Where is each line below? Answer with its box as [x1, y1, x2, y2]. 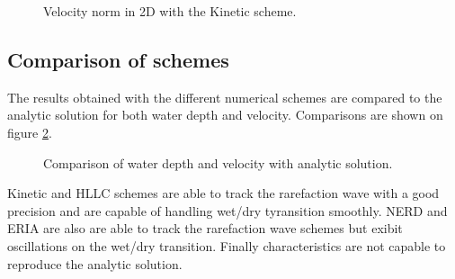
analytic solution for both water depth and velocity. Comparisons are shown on [7, 105, 443, 124]
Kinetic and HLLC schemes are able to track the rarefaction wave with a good [7, 184, 440, 202]
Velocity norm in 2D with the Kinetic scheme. [43, 2, 297, 20]
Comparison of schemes [7, 45, 229, 73]
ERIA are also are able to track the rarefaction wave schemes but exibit [7, 219, 403, 238]
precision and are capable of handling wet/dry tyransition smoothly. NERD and [7, 201, 448, 220]
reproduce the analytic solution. [7, 254, 183, 273]
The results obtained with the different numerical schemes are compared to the [7, 87, 442, 106]
